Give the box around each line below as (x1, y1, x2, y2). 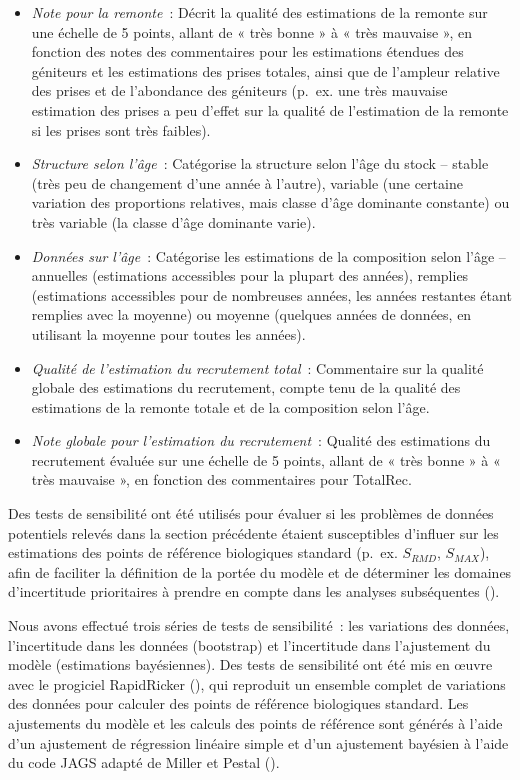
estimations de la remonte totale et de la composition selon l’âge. (31, 396, 430, 417)
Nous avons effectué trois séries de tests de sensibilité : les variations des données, (8, 615, 510, 636)
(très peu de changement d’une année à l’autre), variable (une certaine (31, 172, 463, 193)
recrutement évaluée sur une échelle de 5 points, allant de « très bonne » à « (31, 449, 501, 470)
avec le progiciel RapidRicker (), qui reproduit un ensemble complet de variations (8, 673, 506, 694)
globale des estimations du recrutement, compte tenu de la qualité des (31, 377, 461, 398)
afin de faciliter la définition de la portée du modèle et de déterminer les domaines (8, 561, 512, 582)
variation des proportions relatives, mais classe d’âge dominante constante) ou (31, 192, 510, 213)
